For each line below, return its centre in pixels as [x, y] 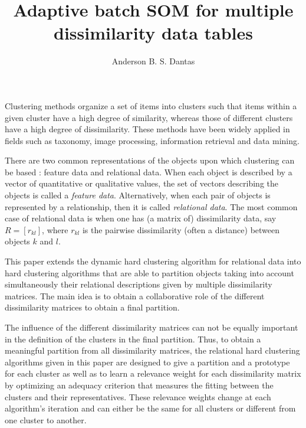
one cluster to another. [46, 419]
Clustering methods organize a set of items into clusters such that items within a [151, 105]
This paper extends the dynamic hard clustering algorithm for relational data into [153, 261]
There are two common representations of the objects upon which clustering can [150, 160]
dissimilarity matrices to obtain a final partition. [92, 307]
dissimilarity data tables [153, 33]
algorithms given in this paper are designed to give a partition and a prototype [147, 362]
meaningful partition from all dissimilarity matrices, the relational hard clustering [152, 350]
